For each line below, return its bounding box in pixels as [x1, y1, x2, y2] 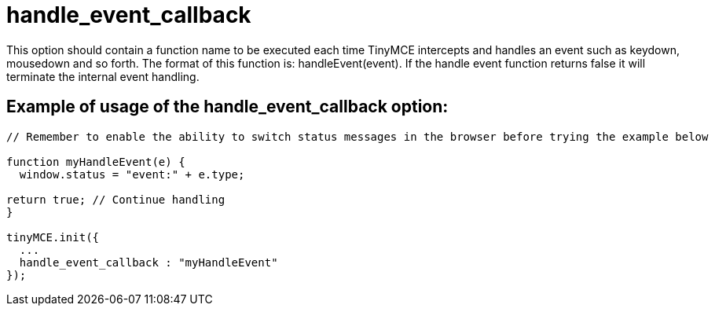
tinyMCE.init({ [6, 230, 100, 244]
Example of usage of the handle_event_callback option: [6, 97, 449, 117]
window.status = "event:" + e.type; [19, 167, 245, 181]
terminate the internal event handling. [6, 69, 200, 83]
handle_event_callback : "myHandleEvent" [19, 255, 278, 269]
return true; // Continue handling [6, 193, 225, 206]
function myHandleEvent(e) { [6, 155, 185, 168]
